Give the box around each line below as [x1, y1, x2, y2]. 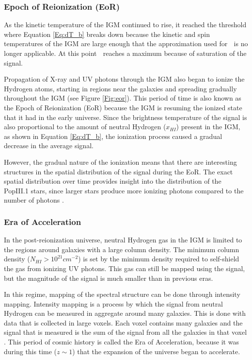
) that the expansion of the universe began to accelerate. [72, 346, 240, 356]
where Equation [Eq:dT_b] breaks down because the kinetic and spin [4, 29, 210, 39]
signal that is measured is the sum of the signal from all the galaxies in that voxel [4, 327, 247, 337]
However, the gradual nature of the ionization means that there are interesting [4, 156, 237, 167]
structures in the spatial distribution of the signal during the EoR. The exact [4, 166, 233, 176]
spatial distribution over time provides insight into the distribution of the [4, 176, 221, 186]
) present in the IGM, [176, 121, 240, 132]
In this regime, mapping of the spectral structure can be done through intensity [4, 289, 240, 299]
